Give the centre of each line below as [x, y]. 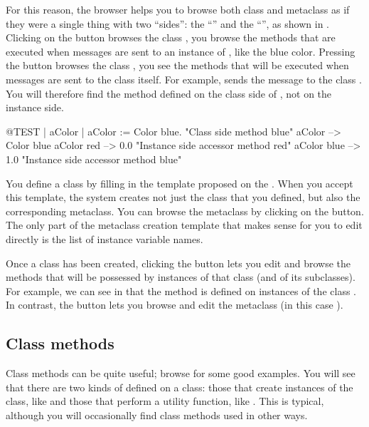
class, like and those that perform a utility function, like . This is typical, [165, 401]
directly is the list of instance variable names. [105, 238]
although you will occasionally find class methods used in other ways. [157, 415]
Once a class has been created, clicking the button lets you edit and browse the [178, 263]
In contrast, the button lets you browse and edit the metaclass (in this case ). [175, 305]
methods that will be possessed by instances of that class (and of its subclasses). [181, 277]
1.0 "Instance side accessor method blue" [94, 159]
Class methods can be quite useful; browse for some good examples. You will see [181, 373]
